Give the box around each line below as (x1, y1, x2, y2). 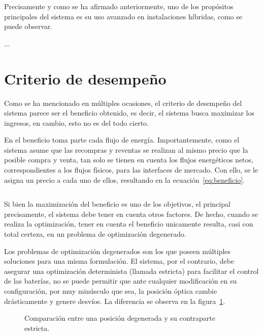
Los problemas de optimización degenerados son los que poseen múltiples (4, 245, 231, 256)
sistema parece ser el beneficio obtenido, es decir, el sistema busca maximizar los (4, 107, 255, 118)
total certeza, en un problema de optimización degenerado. (4, 229, 186, 239)
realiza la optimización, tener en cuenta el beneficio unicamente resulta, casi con (4, 218, 253, 229)
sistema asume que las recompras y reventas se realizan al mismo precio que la (4, 144, 248, 155)
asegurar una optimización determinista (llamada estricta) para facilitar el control (4, 265, 259, 276)
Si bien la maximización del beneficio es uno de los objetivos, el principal (4, 199, 231, 209)
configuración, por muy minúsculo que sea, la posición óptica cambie (4, 286, 217, 296)
